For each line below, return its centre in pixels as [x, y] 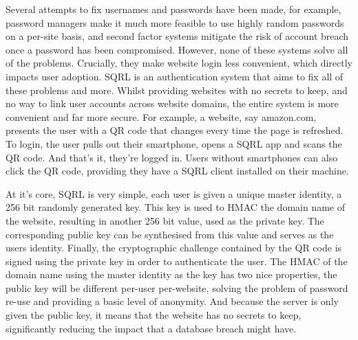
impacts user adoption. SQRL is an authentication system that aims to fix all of [175, 76]
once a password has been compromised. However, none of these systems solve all [177, 49]
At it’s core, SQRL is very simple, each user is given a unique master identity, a [174, 193]
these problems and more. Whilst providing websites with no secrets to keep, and [177, 90]
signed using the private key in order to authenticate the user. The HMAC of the [177, 261]
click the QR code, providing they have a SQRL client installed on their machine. [177, 171]
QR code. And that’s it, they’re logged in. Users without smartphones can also [172, 157]
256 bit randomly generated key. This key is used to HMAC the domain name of [176, 207]
